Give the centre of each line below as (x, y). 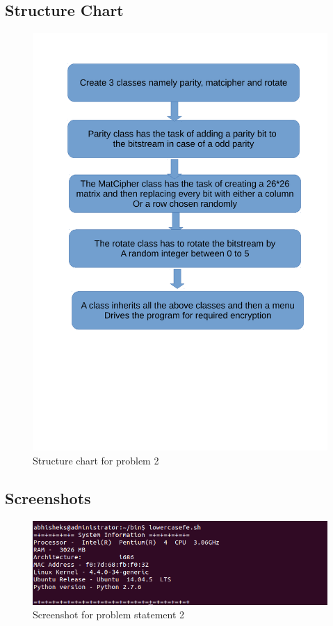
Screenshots (48, 498)
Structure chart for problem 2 (96, 460)
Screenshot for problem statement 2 (109, 615)
